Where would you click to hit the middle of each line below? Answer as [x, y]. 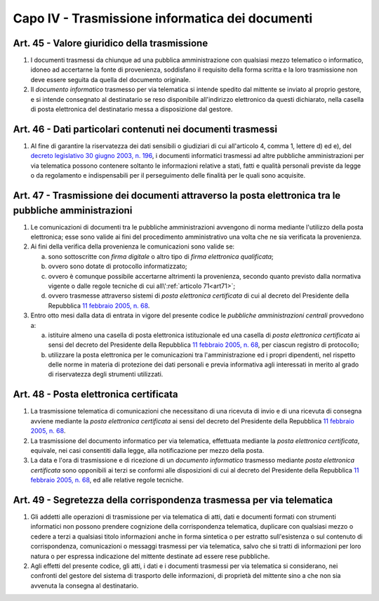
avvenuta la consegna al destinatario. [85, 586]
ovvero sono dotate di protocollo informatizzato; [118, 266]
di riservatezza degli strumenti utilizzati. [106, 374]
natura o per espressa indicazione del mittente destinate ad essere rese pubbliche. [150, 556]
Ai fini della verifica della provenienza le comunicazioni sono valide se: [133, 246]
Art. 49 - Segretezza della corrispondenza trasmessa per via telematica [173, 500]
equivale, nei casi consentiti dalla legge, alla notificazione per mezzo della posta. [147, 450]
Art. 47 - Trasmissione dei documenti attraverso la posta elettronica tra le [177, 196]
